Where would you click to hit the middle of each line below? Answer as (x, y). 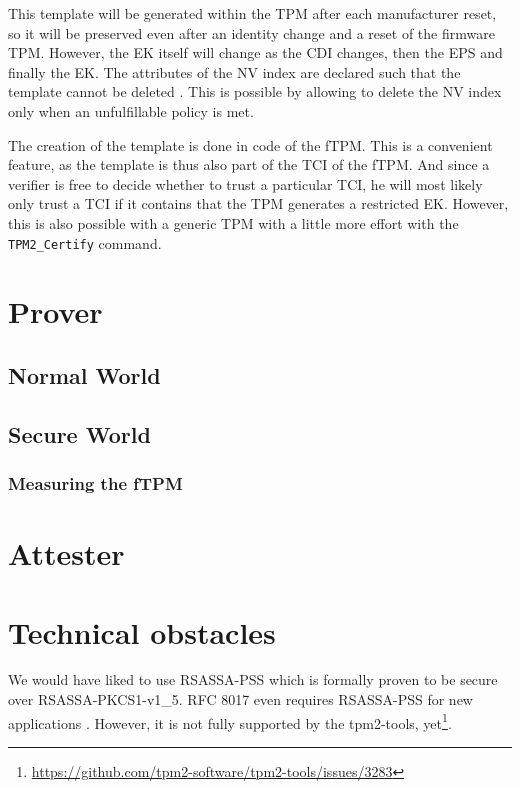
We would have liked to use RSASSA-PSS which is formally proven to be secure (253, 679)
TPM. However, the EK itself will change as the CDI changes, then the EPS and (255, 52)
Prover (55, 311)
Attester (66, 553)
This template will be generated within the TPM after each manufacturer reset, (252, 13)
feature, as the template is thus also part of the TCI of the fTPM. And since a (249, 164)
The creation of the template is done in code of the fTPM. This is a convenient (250, 144)
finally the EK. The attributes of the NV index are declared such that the (234, 71)
